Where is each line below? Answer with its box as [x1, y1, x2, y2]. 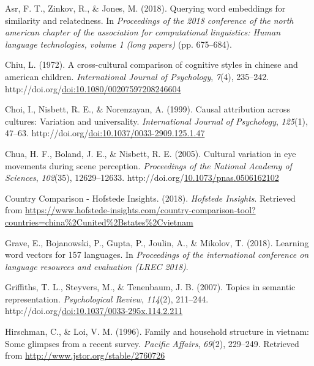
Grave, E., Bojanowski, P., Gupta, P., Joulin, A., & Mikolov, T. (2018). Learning [5, 236, 309, 249]
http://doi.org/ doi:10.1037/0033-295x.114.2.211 [5, 304, 183, 317]
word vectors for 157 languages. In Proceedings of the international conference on [5, 248, 309, 261]
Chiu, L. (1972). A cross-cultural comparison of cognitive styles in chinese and [5, 58, 298, 71]
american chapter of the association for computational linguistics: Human [5, 26, 281, 38]
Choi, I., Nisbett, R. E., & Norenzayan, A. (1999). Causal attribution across [5, 103, 290, 115]
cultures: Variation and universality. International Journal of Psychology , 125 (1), [5, 114, 308, 127]
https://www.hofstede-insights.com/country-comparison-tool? [25, 203, 256, 216]
